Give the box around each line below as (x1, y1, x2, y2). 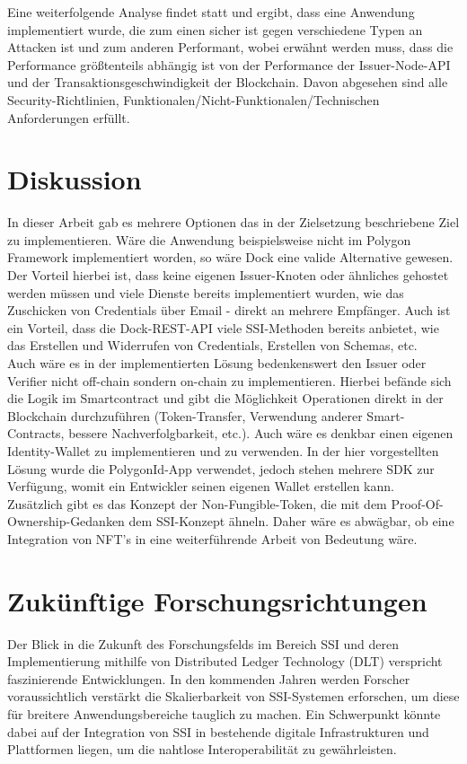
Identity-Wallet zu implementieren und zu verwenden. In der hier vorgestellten (7, 442, 439, 460)
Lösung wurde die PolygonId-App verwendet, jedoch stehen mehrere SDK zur (7, 459, 435, 478)
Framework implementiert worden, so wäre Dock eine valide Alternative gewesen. (7, 248, 454, 267)
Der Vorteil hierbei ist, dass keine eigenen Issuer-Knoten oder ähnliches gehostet (7, 266, 449, 285)
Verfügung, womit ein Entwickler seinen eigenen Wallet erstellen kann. (7, 477, 394, 496)
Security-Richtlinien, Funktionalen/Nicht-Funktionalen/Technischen (7, 90, 380, 109)
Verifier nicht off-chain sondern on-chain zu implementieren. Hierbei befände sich (7, 371, 452, 390)
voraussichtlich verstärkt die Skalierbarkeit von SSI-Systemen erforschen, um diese (7, 687, 460, 706)
